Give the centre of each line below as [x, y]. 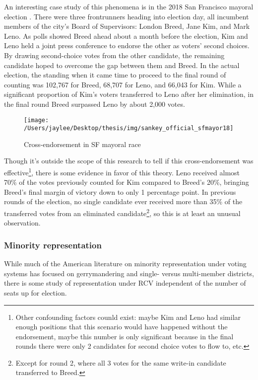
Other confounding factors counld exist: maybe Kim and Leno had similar [128, 317]
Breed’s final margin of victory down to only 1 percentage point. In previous [120, 191]
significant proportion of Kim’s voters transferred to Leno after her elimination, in [129, 94]
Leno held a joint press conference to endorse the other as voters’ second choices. [127, 45]
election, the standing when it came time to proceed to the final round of [115, 75]
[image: [36, 120]
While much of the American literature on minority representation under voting [125, 264]
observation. [22, 223]
